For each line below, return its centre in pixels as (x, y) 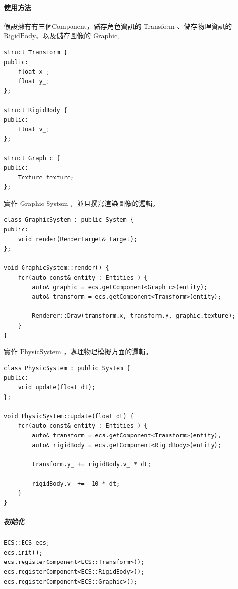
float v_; (34, 129)
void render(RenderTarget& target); (78, 239)
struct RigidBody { (36, 110)
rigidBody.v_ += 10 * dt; (76, 483)
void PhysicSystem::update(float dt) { (69, 416)
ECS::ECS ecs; (27, 543)
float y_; (34, 81)
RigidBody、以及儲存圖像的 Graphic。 (64, 36)
